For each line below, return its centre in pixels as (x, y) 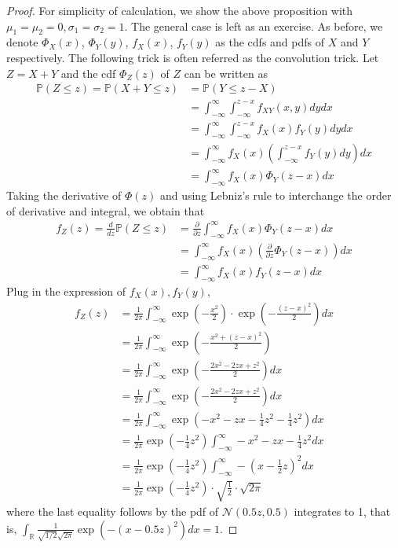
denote (22, 42)
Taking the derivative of (64, 195)
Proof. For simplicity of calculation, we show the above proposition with (180, 10)
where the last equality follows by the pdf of (113, 511)
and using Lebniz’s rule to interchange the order (276, 195)
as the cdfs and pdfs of (270, 42)
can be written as (226, 73)
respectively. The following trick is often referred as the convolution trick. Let (193, 57)
